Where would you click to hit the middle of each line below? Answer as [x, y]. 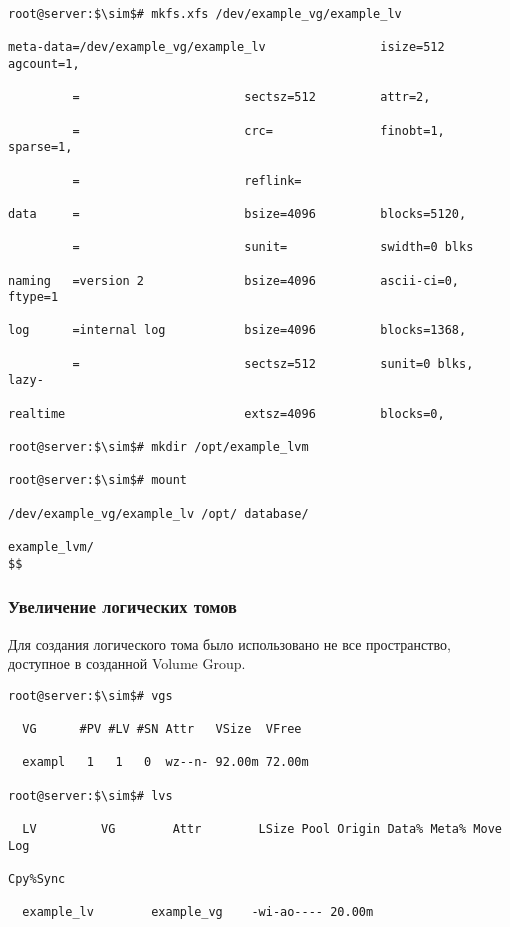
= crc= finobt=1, [258, 130]
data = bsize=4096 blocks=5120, [237, 213]
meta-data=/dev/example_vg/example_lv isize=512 [226, 47]
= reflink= [187, 180]
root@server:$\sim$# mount [97, 480]
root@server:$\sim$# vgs [90, 695]
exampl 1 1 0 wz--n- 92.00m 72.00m [165, 762]
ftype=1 [33, 297]
